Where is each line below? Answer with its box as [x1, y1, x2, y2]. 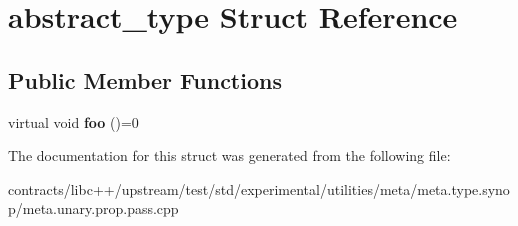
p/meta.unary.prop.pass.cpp [8, 198, 179, 219]
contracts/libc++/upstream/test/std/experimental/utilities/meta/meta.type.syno [8, 178, 510, 199]
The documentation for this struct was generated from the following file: [8, 145, 451, 166]
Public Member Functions [8, 64, 282, 95]
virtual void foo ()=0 [8, 111, 139, 132]
